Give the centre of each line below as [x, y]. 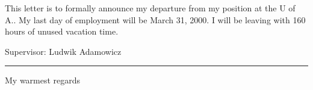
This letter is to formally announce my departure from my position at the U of [150, 8]
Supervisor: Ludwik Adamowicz [63, 51]
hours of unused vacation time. [62, 31]
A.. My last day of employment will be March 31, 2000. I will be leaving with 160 [155, 19]
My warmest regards [43, 80]
